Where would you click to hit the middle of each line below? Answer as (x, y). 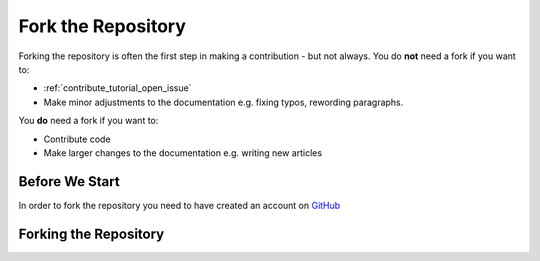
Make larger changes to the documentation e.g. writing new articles (183, 152)
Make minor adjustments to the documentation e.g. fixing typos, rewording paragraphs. (223, 102)
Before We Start (69, 181)
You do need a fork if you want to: (88, 121)
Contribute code (77, 139)
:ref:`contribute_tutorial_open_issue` (117, 88)
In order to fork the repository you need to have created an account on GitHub (179, 205)
